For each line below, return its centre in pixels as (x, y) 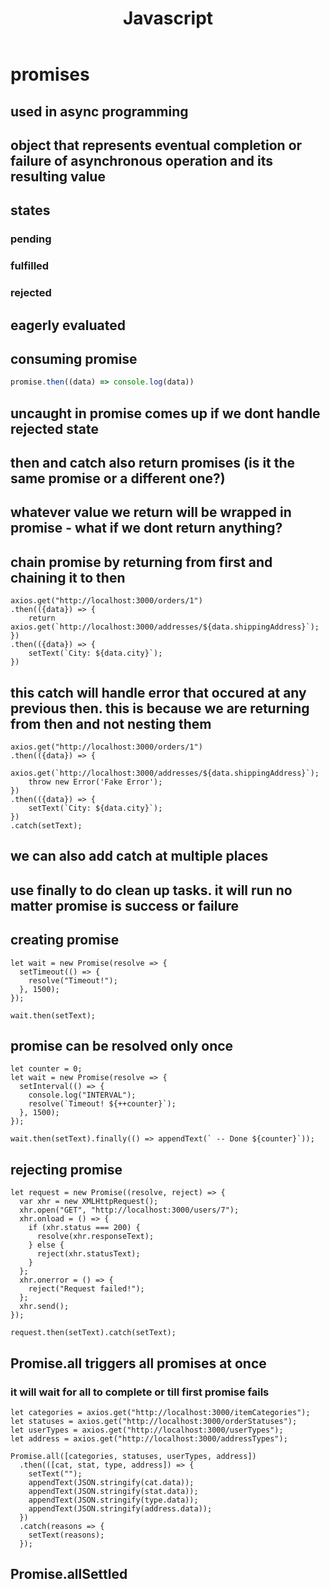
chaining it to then (68, 577)
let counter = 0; (46, 1069)
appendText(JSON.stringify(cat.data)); (111, 1482)
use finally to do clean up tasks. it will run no (151, 890)
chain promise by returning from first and (141, 562)
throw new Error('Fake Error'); (95, 782)
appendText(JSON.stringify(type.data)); (113, 1500)
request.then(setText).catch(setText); (93, 1333)
